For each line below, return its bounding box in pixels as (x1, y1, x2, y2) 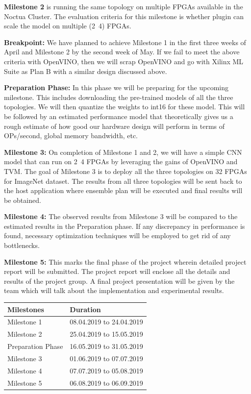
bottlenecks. (4, 240, 40, 250)
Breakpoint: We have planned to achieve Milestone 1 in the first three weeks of (4, 37, 246, 47)
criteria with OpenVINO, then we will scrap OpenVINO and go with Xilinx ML (4, 56, 244, 66)
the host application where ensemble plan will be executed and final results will (4, 185, 243, 196)
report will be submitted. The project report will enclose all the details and (4, 266, 230, 276)
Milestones (7, 304, 44, 314)
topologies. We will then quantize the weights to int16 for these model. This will (4, 101, 245, 112)
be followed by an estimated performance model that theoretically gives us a (4, 111, 233, 121)
